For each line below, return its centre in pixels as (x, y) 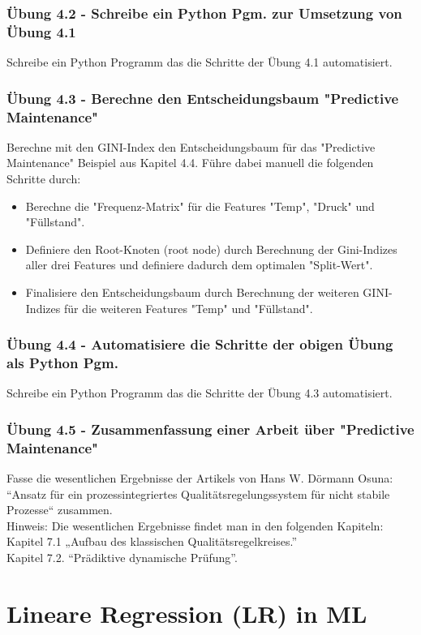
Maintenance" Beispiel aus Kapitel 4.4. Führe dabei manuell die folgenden (190, 163)
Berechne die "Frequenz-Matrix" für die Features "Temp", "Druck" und (200, 206)
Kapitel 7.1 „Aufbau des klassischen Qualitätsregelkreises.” (152, 541)
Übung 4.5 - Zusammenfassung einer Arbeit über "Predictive (210, 429)
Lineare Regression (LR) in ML (187, 613)
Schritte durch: (44, 179)
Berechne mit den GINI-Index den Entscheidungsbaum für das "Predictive (191, 146)
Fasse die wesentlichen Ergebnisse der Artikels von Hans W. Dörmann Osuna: (200, 478)
